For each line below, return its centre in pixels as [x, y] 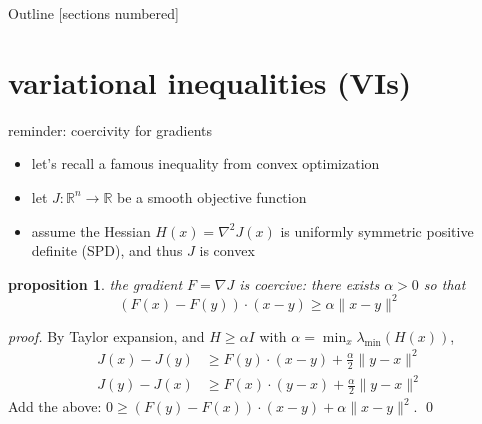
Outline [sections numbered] [93, 13]
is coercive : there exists [309, 283]
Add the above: [55, 406]
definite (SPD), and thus [107, 250]
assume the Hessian [91, 230]
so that [444, 283]
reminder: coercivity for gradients [110, 129]
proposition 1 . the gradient [95, 283]
